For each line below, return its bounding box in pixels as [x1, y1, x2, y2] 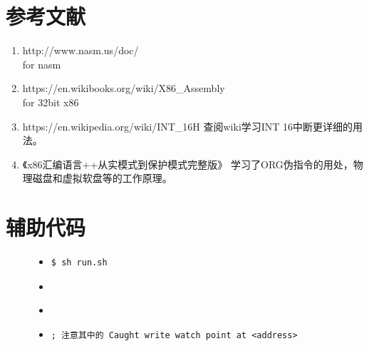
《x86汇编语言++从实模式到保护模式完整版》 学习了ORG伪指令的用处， [22, 156, 353, 171]
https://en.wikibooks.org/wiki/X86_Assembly [22, 81, 225, 96]
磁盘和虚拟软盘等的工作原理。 [32, 171, 172, 185]
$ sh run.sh [51, 258, 108, 268]
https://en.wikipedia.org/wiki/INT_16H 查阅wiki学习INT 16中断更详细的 [22, 118, 353, 133]
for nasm [22, 56, 61, 71]
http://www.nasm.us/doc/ [22, 43, 139, 58]
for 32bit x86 [22, 94, 79, 109]
